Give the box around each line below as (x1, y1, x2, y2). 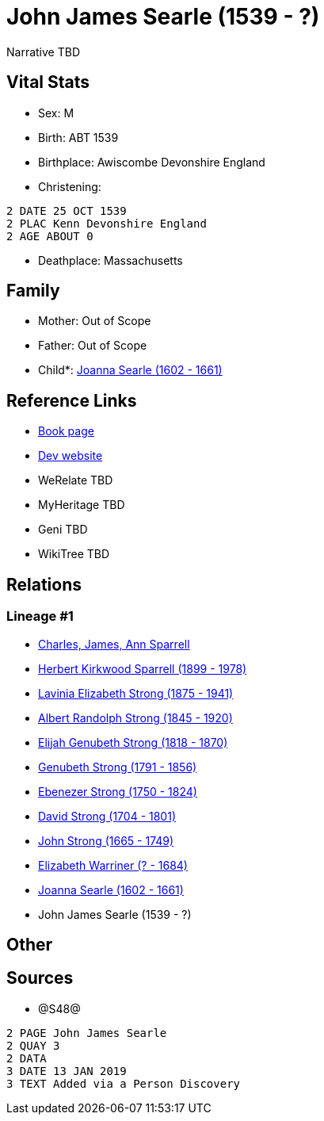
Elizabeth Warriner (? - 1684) (38, 858, 188, 872)
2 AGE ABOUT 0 (6, 229, 93, 243)
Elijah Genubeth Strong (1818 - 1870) (38, 735, 228, 749)
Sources (6, 968, 74, 989)
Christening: (38, 179, 101, 193)
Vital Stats (6, 72, 90, 93)
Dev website (38, 449, 103, 463)
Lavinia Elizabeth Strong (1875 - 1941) (38, 686, 234, 700)
